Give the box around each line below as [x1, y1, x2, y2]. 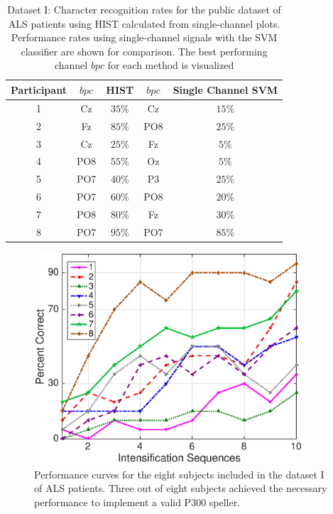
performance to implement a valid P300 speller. [34, 494, 241, 509]
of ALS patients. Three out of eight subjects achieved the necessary [34, 481, 327, 496]
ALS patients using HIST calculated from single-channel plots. [8, 16, 280, 31]
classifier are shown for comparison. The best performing [21, 43, 268, 58]
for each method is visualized [107, 58, 234, 73]
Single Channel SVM [173, 82, 278, 97]
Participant [11, 82, 67, 97]
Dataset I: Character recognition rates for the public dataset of [7, 2, 281, 16]
